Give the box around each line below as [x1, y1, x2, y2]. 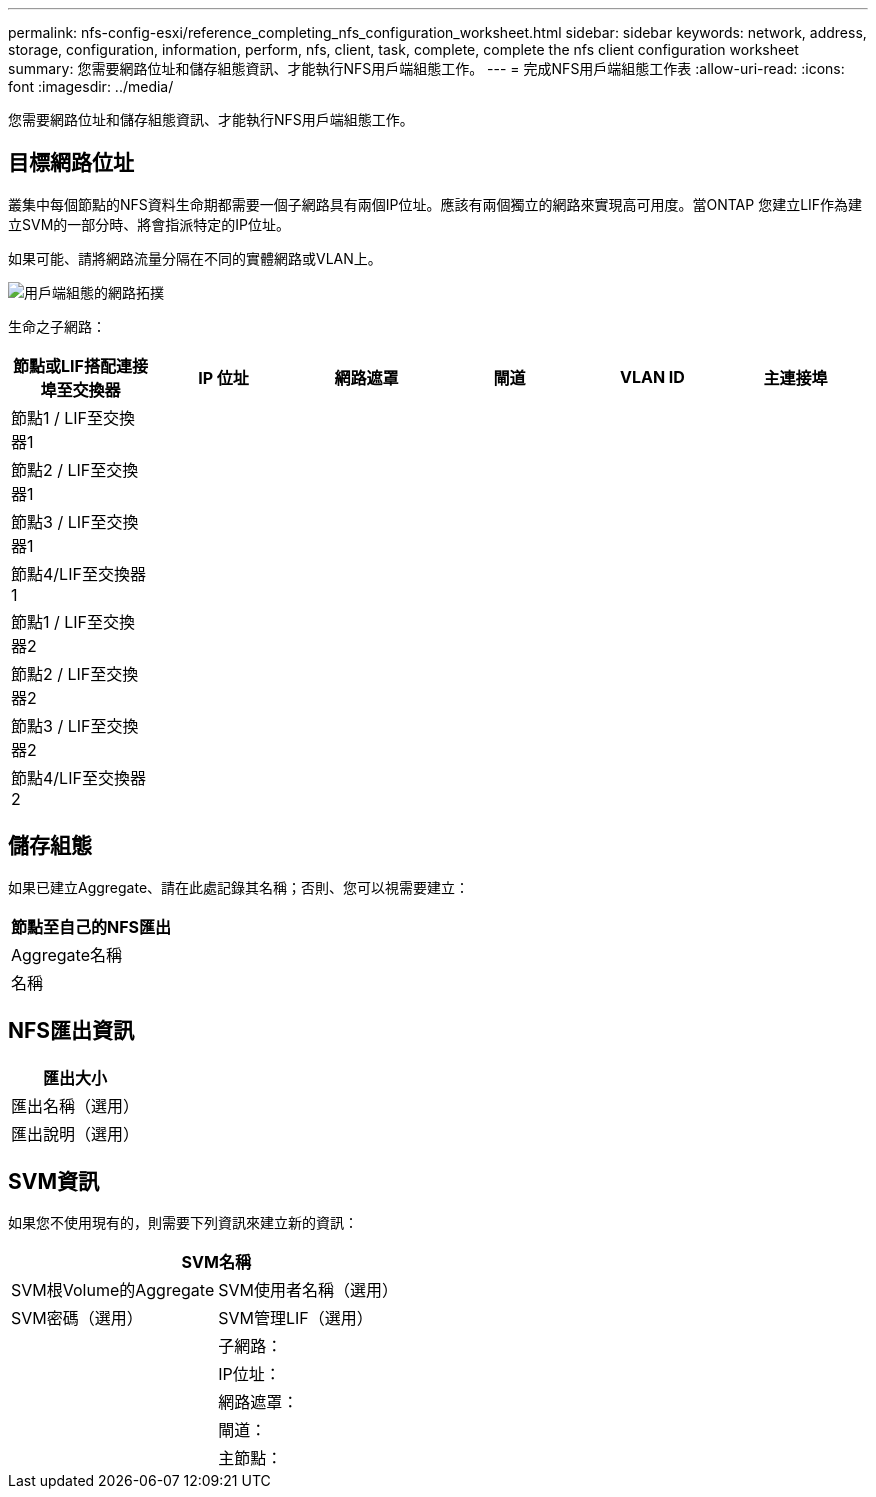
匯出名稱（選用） [11, 1095, 140, 1116]
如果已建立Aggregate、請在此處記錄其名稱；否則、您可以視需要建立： [8, 878, 470, 896]
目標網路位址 [8, 150, 134, 176]
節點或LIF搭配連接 [13, 355, 148, 376]
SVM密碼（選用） [11, 1308, 143, 1329]
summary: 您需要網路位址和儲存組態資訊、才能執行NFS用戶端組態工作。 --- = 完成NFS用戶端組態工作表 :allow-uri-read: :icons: [8, 60, 845, 77]
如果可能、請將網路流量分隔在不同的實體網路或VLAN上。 [8, 249, 382, 267]
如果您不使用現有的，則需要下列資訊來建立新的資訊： [8, 1214, 358, 1232]
